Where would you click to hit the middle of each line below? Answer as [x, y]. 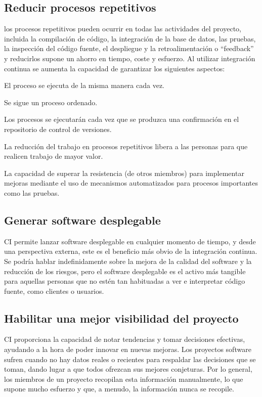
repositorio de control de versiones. [58, 129]
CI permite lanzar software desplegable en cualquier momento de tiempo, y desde [130, 241]
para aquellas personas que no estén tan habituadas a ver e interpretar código [125, 281]
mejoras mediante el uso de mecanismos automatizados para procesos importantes [131, 183]
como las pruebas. [32, 192]
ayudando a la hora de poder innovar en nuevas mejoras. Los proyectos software [128, 349]
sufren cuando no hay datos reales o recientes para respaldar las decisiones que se [130, 359]
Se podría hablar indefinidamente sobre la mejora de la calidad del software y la [128, 261]
